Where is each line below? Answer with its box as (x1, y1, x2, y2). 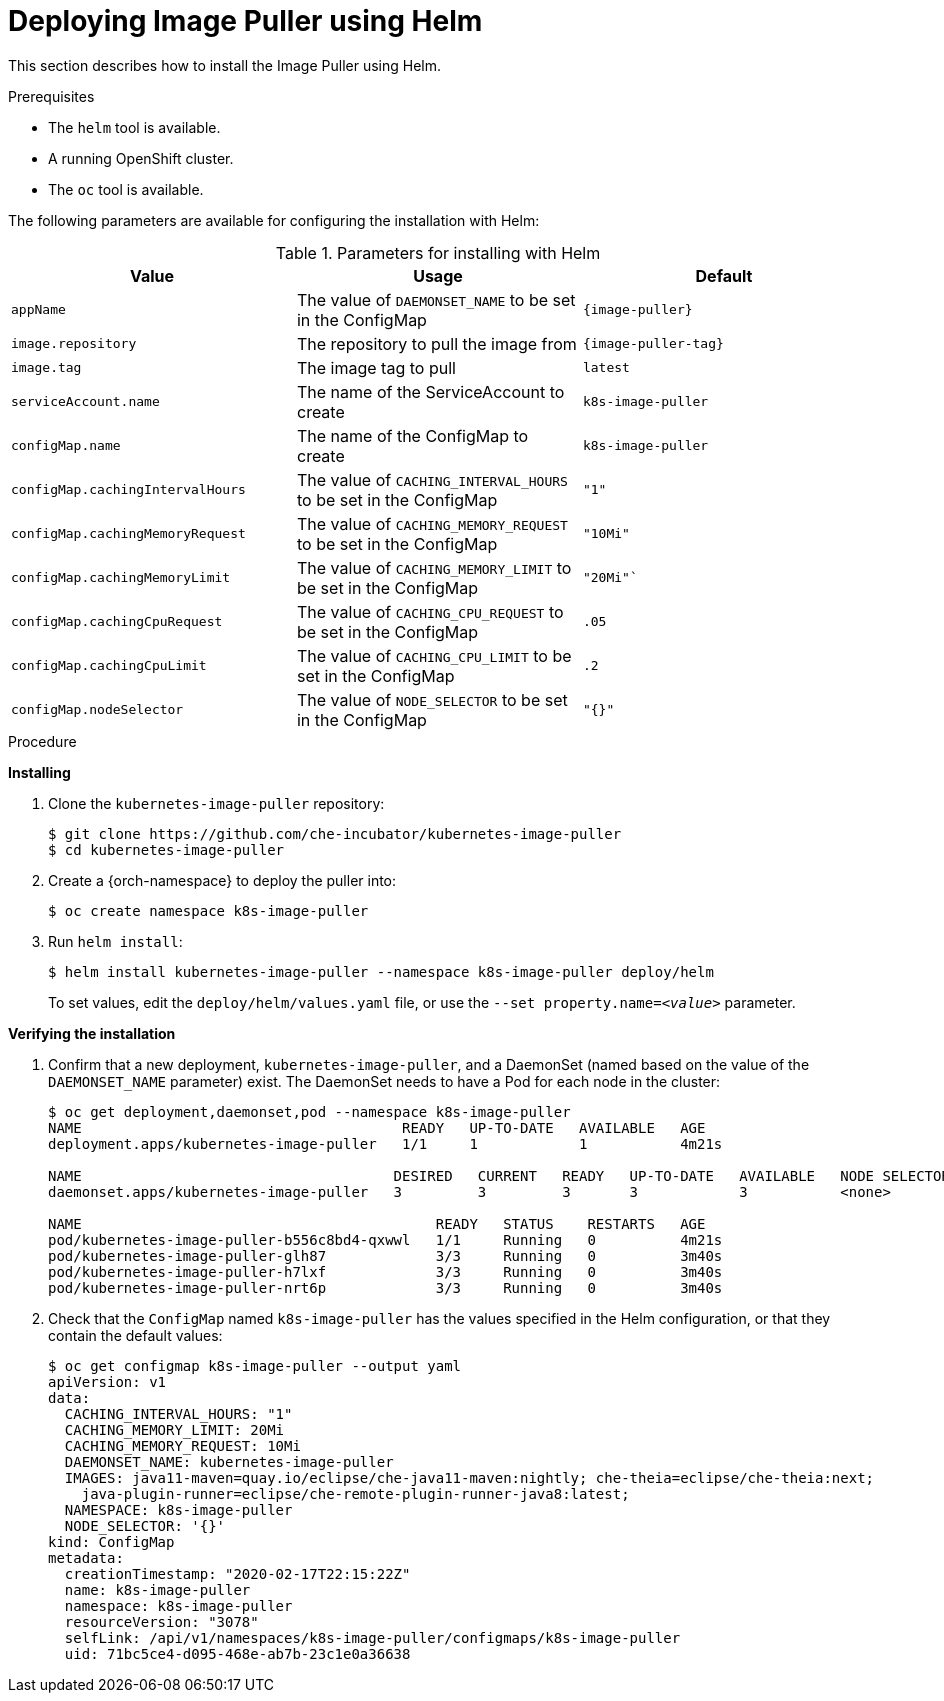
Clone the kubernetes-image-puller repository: (48, 794, 385, 812)
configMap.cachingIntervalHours (11, 482, 246, 498)
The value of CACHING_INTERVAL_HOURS (296, 469, 568, 490)
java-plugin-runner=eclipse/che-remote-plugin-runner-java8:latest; (81, 1485, 630, 1502)
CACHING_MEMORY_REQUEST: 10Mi (64, 1437, 301, 1454)
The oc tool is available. (48, 180, 204, 198)
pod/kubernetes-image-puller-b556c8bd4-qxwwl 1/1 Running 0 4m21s (48, 1231, 723, 1248)
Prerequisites (8, 87, 95, 105)
